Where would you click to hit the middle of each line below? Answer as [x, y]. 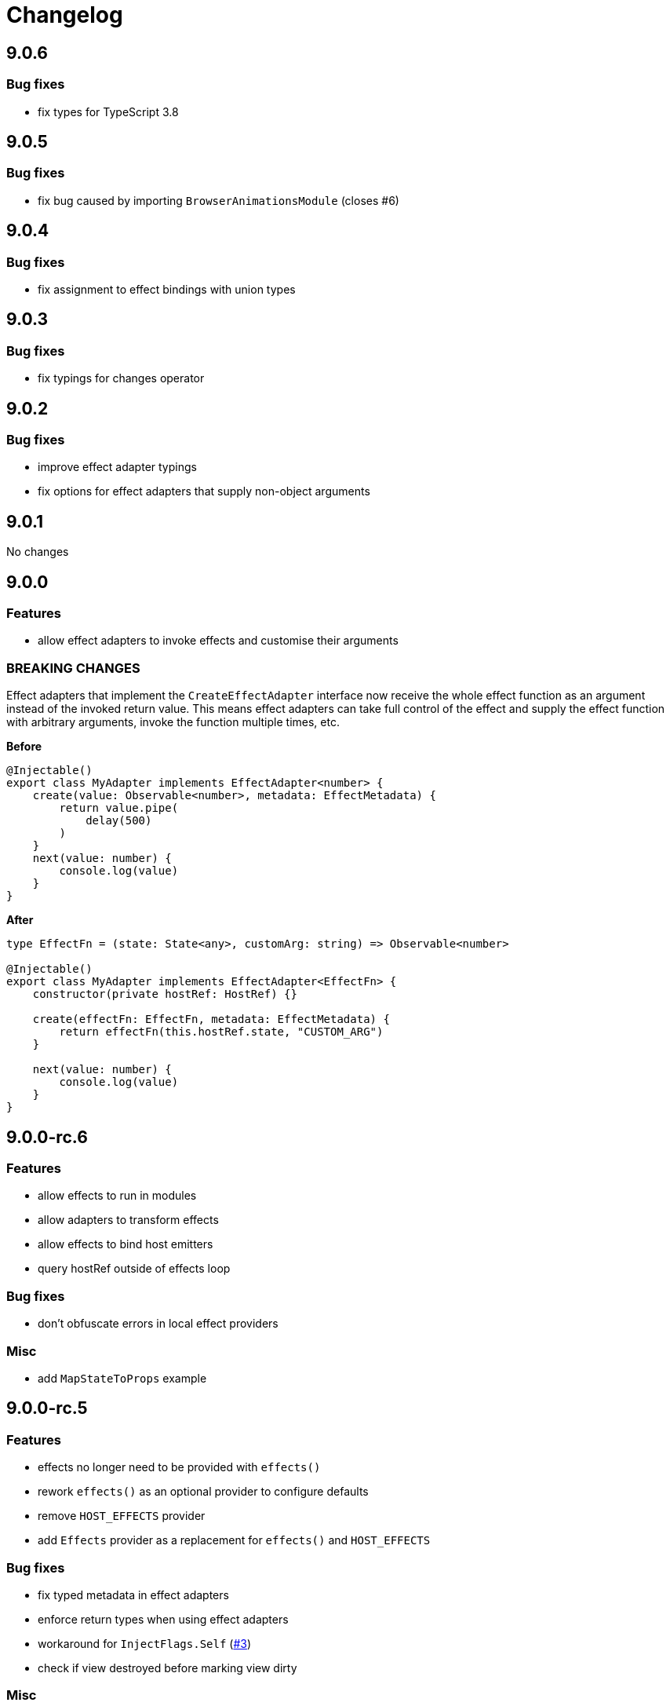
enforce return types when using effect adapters [163, 1619]
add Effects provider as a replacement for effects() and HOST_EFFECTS [234, 1540]
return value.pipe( [119, 808]
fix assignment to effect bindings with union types [167, 289]
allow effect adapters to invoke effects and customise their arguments [218, 641]
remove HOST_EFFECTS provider [122, 1516]
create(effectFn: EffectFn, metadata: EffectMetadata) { [211, 1019]
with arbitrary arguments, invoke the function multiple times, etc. [173, 722]
